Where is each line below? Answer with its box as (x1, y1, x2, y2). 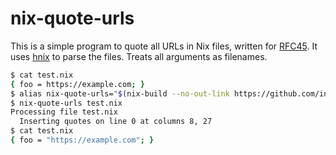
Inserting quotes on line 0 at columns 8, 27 (19, 117, 213, 127)
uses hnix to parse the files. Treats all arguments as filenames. (10, 50, 268, 62)
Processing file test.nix (10, 107, 118, 117)
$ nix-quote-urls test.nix (10, 98, 123, 108)
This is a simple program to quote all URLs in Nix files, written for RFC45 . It (10, 40, 318, 52)
